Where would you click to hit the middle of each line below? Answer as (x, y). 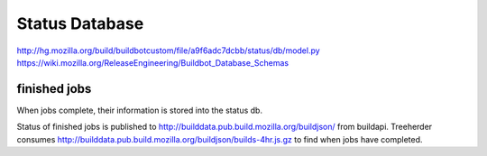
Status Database (80, 23)
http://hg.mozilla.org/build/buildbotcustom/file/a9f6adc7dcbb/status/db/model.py (168, 50)
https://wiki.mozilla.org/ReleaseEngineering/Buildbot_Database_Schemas (152, 62)
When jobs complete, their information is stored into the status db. (140, 110)
